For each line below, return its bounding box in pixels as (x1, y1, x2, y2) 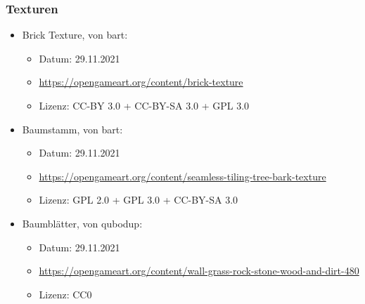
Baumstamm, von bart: (22, 121, 123, 136)
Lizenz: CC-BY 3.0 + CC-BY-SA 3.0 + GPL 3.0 (39, 98, 250, 112)
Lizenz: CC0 (39, 286, 92, 301)
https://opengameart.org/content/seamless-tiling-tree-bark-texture (39, 168, 326, 183)
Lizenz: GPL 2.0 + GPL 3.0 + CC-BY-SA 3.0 (39, 192, 238, 207)
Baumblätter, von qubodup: (22, 216, 143, 230)
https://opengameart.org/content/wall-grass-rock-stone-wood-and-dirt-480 (39, 263, 359, 278)
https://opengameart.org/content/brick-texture (39, 74, 243, 89)
